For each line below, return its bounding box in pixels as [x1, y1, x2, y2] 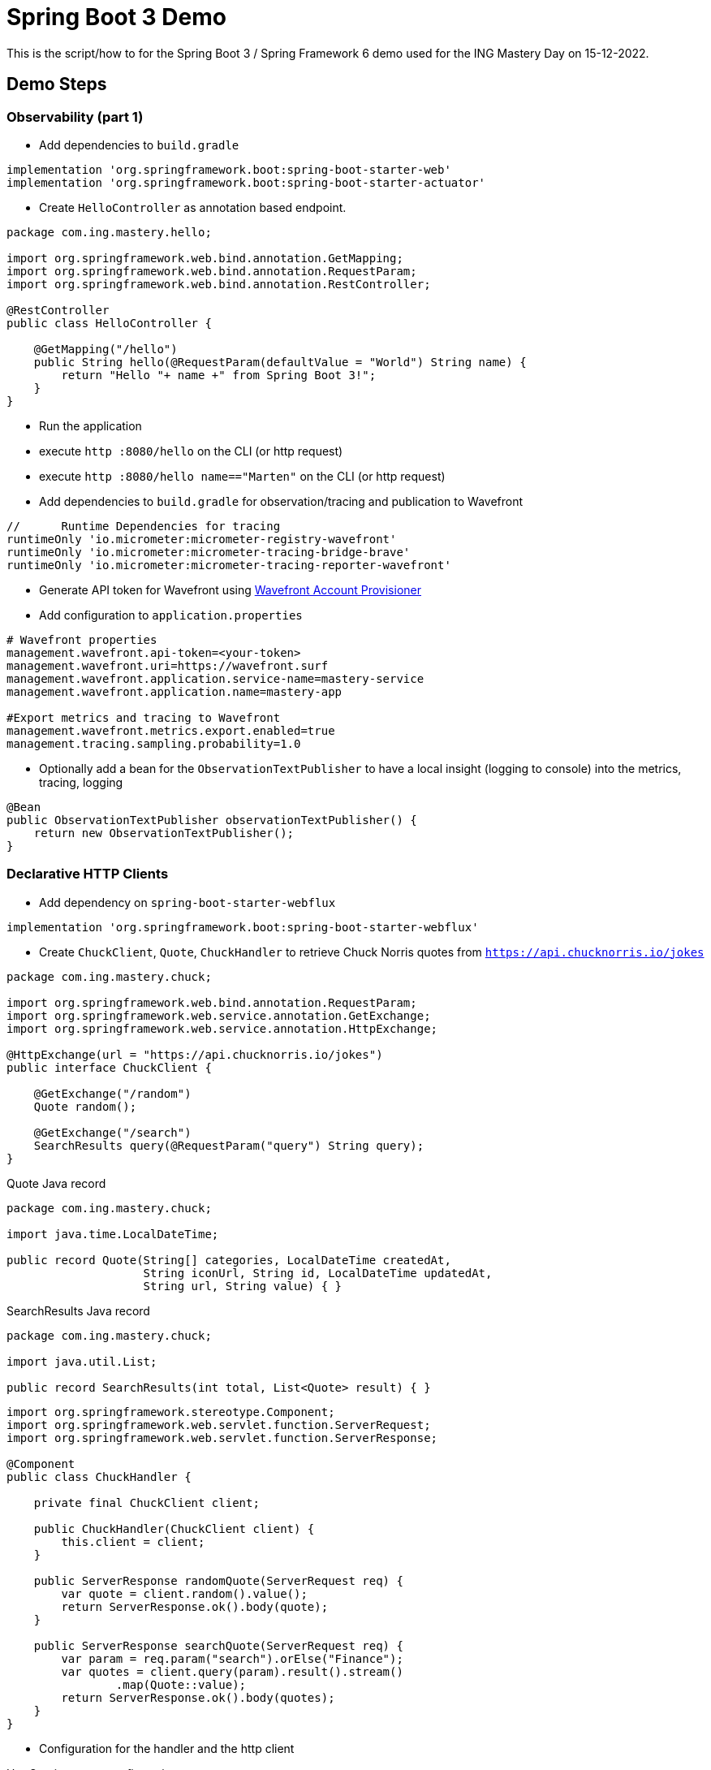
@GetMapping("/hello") [33, 342, 178, 356]
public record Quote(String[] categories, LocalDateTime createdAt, [6, 1253, 451, 1267]
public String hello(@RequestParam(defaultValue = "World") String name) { [33, 355, 527, 369]
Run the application [39, 418, 142, 433]
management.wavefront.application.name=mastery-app [6, 684, 343, 698]
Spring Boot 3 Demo [6, 3, 226, 31]
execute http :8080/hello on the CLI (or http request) [39, 443, 343, 458]
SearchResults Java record [6, 1303, 150, 1318]
